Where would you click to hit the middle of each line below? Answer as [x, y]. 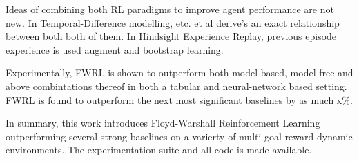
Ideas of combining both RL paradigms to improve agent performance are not [170, 9]
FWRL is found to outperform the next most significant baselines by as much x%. [179, 99]
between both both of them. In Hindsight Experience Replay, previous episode [171, 36]
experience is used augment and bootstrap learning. [115, 49]
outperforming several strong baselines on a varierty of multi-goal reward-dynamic [179, 136]
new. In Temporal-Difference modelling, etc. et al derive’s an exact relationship [173, 22]
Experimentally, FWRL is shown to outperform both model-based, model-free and [179, 73]
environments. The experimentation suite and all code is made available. [159, 150]
